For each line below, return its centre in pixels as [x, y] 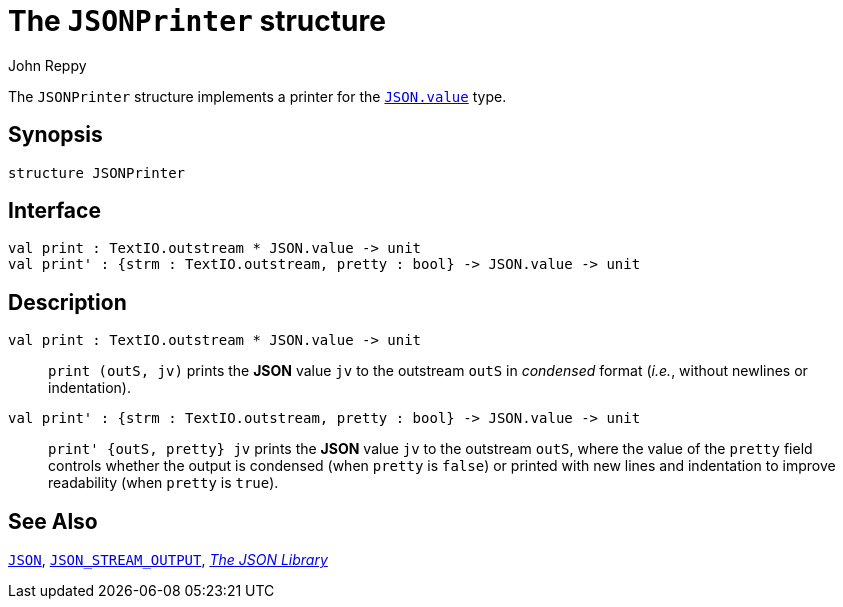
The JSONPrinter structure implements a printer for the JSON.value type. [257, 96]
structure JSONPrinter [97, 172]
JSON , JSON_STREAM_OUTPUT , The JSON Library [168, 560]
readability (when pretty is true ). [163, 483]
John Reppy [47, 65]
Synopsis [55, 135]
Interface [54, 211]
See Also [53, 521]
